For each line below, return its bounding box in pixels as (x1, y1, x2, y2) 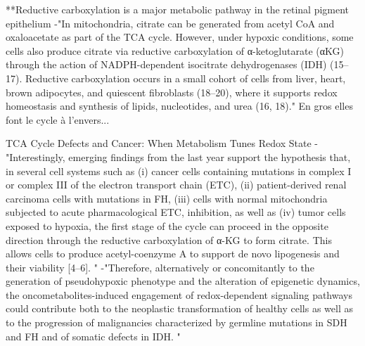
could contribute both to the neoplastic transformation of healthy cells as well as (6, 301, 354, 316)
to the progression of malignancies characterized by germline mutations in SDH (6, 315, 347, 330)
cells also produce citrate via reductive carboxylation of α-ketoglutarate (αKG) (6, 43, 345, 58)
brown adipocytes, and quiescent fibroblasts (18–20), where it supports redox (6, 84, 338, 99)
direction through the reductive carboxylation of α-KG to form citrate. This (6, 232, 332, 247)
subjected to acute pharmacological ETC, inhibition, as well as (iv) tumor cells (6, 205, 346, 219)
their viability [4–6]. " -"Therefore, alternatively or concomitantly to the (6, 259, 314, 274)
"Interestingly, (6, 149, 65, 164)
